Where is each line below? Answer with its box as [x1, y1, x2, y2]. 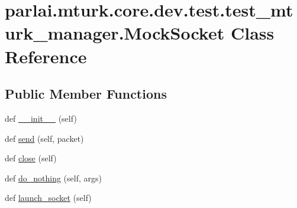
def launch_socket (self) [5, 191, 92, 204]
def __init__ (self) [5, 112, 77, 124]
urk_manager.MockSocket [5, 21, 225, 45]
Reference [5, 44, 87, 68]
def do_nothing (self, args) [5, 171, 102, 184]
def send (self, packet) [5, 132, 84, 144]
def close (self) [5, 152, 57, 164]
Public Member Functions [5, 84, 167, 103]
